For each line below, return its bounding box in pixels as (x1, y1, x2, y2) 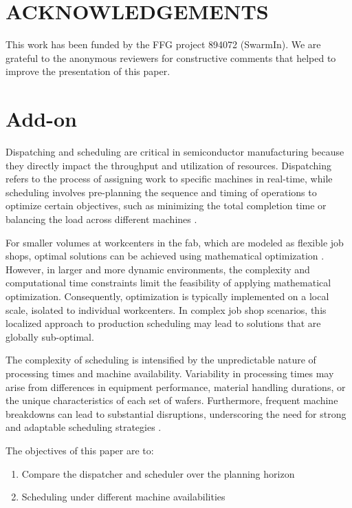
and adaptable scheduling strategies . (5, 420, 162, 434)
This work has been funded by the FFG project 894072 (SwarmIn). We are (5, 37, 321, 52)
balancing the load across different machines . (5, 212, 197, 226)
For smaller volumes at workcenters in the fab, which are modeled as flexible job (5, 235, 344, 249)
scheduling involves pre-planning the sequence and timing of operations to (5, 184, 317, 199)
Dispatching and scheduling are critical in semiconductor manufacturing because (5, 145, 344, 159)
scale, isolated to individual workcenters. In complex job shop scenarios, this (5, 302, 327, 317)
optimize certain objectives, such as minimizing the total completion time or (5, 198, 327, 213)
